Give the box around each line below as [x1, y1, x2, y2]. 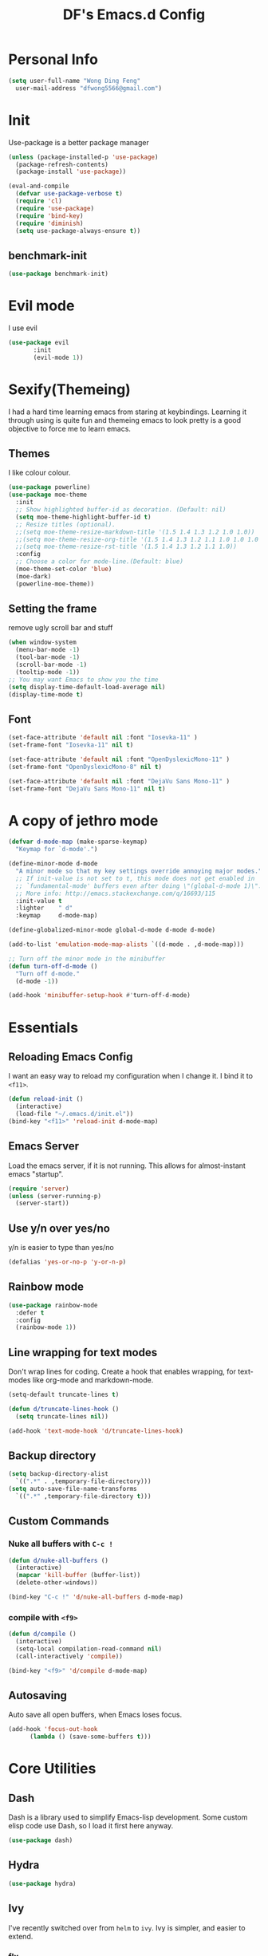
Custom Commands [8, 1514, 109, 1528]
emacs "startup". [8, 1169, 64, 1178]
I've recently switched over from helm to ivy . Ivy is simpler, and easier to [8, 1922, 246, 1932]
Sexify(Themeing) [8, 381, 132, 398]
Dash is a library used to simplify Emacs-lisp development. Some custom [8, 1812, 248, 1822]
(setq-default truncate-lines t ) [8, 1390, 120, 1399]
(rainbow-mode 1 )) [15, 1323, 77, 1331]
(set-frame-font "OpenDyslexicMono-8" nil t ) [8, 763, 162, 771]
